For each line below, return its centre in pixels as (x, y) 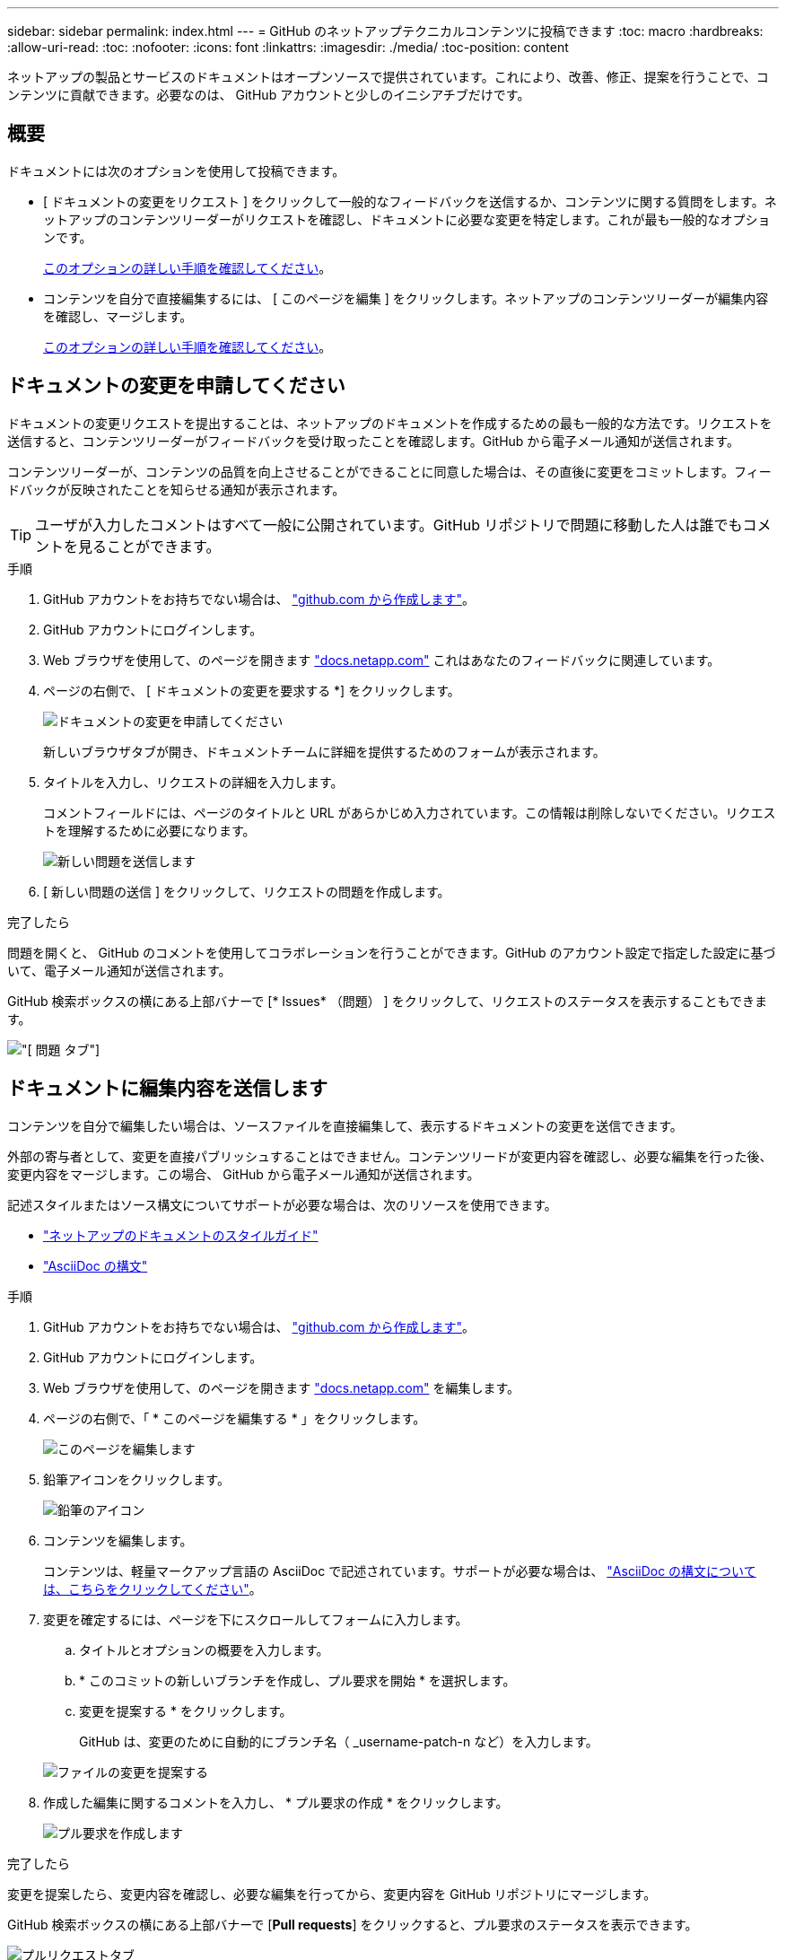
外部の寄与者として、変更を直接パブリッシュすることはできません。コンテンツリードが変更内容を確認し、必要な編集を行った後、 (390, 1156)
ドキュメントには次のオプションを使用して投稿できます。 (176, 171)
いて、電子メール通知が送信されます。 (119, 970)
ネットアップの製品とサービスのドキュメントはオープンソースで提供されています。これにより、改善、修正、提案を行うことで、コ (388, 77)
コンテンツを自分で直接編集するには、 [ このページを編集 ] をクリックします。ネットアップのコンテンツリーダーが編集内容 (406, 298)
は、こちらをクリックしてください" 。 (153, 1588)
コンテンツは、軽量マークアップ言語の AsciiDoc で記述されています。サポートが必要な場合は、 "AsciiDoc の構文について (400, 1571)
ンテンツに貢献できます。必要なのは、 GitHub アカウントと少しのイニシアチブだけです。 (269, 95)
